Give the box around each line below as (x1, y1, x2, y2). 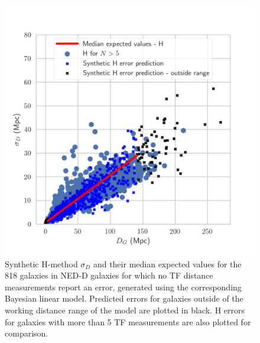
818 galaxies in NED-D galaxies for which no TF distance (5, 269, 213, 281)
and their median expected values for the (93, 257, 242, 270)
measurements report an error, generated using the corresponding (5, 280, 242, 293)
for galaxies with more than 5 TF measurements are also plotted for (5, 315, 251, 328)
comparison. (5, 327, 48, 339)
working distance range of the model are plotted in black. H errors (5, 303, 245, 316)
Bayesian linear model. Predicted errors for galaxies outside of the (5, 292, 243, 305)
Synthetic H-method (5, 257, 78, 270)
